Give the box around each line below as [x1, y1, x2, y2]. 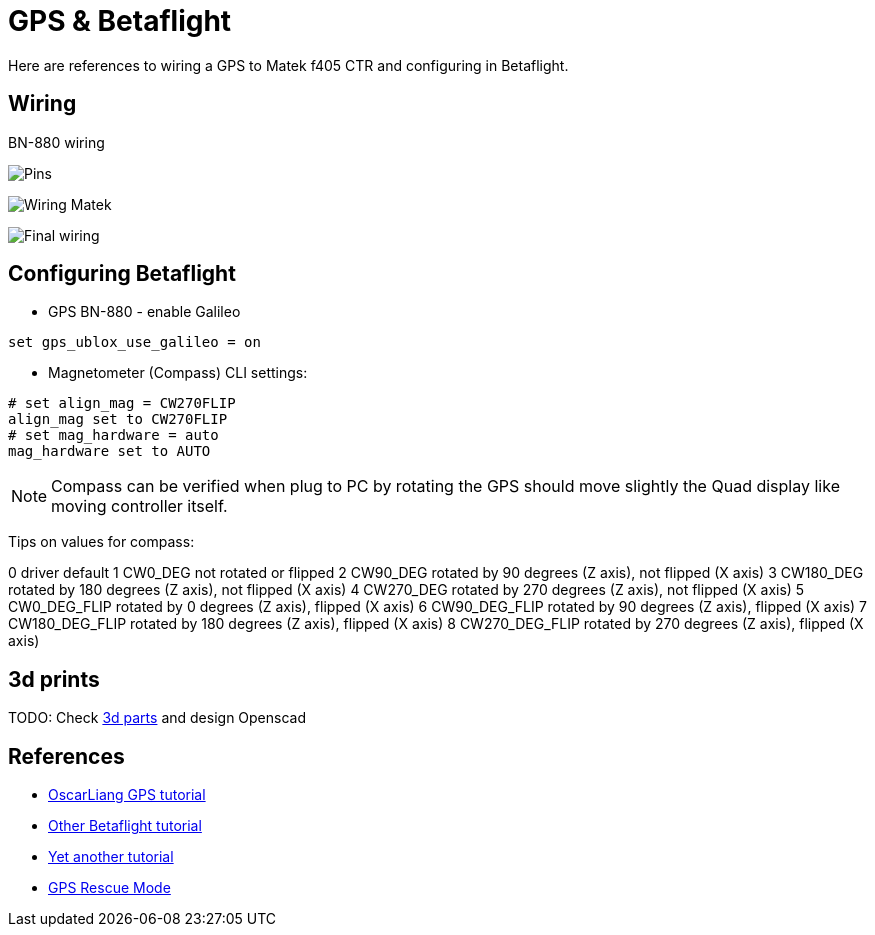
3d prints [8, 666, 100, 692]
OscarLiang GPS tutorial [48, 786, 206, 804]
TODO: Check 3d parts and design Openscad [8, 709, 307, 727]
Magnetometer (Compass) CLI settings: [48, 364, 308, 382]
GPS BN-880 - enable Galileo [48, 303, 241, 321]
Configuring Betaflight [8, 261, 236, 287]
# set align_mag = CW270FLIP [8, 395, 236, 412]
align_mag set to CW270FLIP [8, 411, 228, 428]
